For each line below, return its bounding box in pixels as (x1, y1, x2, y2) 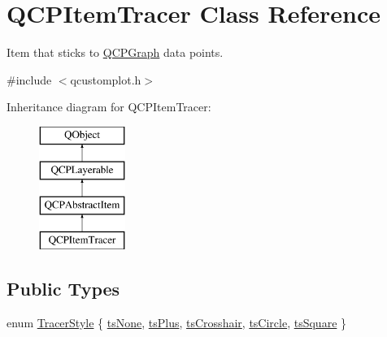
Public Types (7, 276, 120, 301)
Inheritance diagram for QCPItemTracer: (7, 98, 211, 115)
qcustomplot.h (70, 71, 141, 88)
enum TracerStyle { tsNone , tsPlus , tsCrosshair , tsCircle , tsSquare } (7, 313, 347, 331)
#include (7, 71, 52, 88)
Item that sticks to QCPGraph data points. (7, 44, 224, 61)
